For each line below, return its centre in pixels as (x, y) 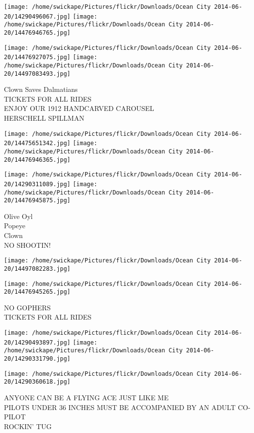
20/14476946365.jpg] (37, 160)
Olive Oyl (18, 216)
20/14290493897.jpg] (37, 342)
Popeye (15, 226)
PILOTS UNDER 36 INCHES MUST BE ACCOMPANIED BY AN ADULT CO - (127, 407)
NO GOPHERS (27, 307)
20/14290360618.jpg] (37, 382)
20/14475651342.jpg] (37, 143)
